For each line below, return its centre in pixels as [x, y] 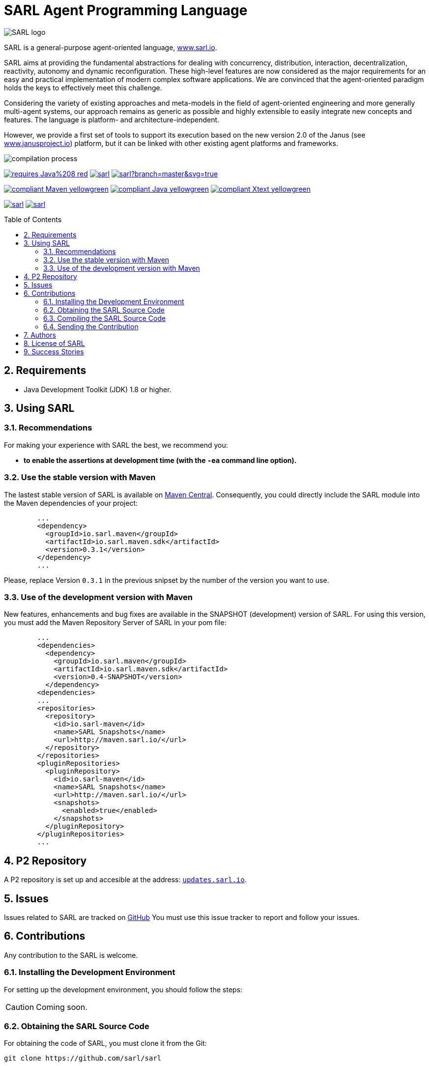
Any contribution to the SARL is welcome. [71, 955]
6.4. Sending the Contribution [91, 326]
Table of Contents [33, 219]
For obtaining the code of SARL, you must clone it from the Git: [105, 1043]
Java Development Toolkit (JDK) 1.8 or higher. [98, 389]
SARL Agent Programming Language [126, 10]
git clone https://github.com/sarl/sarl [83, 1058]
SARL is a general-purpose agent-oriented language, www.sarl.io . [111, 47]
